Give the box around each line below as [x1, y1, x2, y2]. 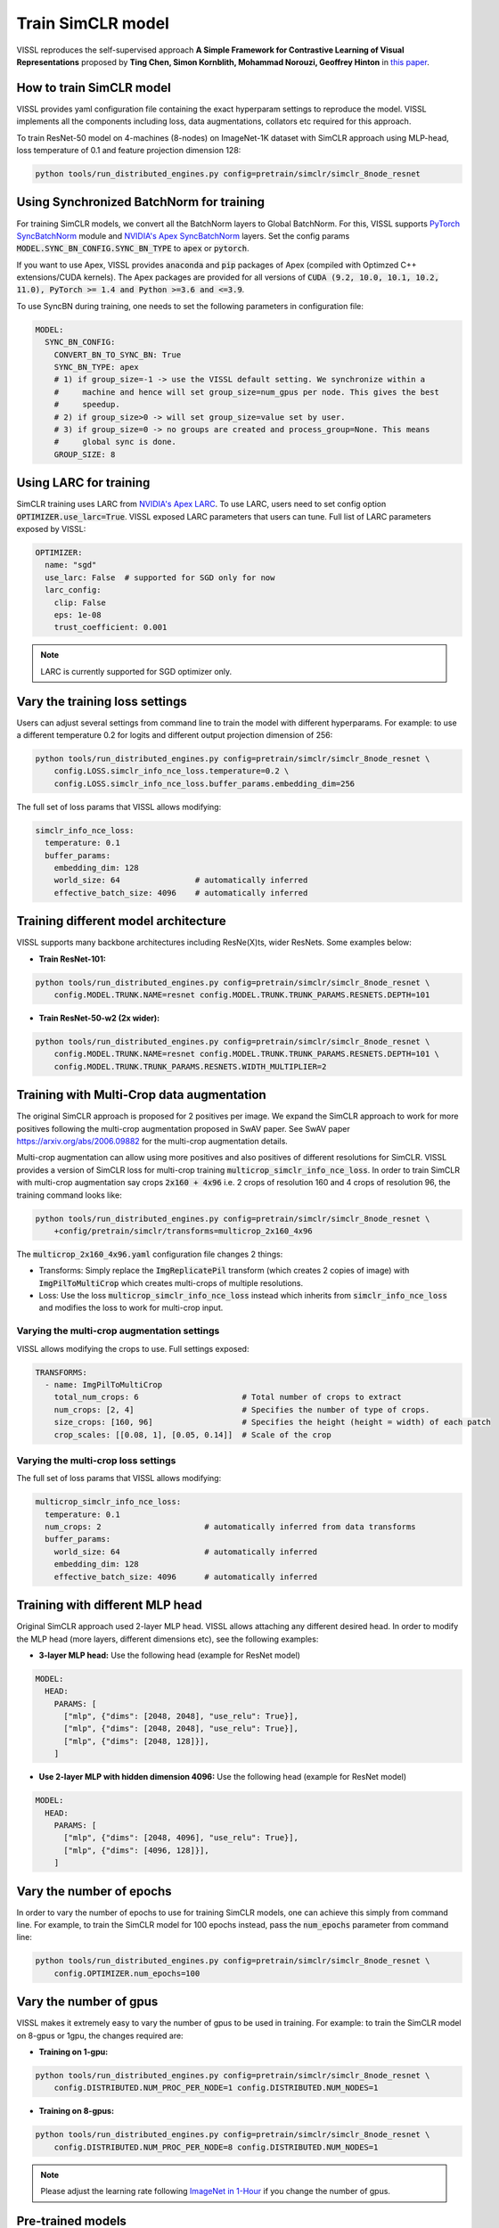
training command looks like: [16, 1190, 122, 1200]
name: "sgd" [45, 560, 97, 570]
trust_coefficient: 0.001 [53, 622, 168, 633]
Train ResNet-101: [38, 954, 106, 964]
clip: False [53, 597, 107, 608]
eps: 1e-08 [53, 610, 102, 619]
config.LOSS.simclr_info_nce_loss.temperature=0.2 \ [53, 766, 290, 776]
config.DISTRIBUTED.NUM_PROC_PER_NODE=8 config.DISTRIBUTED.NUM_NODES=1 [53, 2142, 379, 2152]
